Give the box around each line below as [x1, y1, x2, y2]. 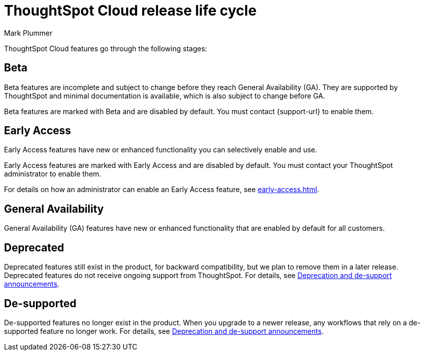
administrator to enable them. [4, 169, 101, 179]
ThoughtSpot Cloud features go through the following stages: [4, 44, 207, 53]
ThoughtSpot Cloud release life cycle [4, 2, 257, 19]
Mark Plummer [4, 28, 53, 37]
